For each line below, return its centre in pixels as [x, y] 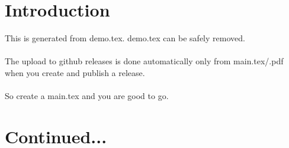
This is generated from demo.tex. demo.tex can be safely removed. [125, 38]
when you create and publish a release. [75, 72]
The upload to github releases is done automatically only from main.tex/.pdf [144, 61]
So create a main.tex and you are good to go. [87, 96]
